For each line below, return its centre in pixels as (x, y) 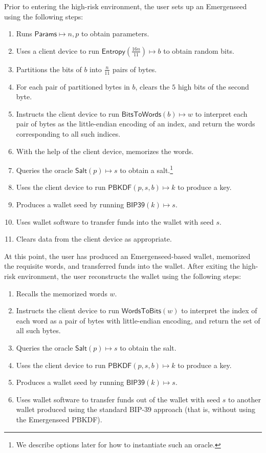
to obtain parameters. (115, 34)
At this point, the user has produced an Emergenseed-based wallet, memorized (127, 256)
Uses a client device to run (58, 50)
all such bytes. (38, 330)
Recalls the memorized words (62, 293)
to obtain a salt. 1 (147, 169)
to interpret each (221, 113)
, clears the (152, 86)
